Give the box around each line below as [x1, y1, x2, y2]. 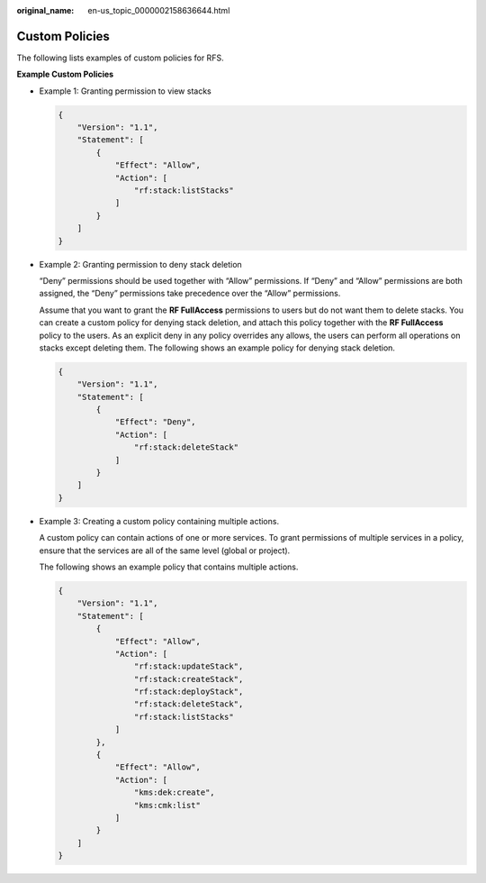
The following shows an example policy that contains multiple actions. [39, 561, 299, 572]
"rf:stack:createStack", [133, 674, 244, 684]
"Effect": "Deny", [114, 417, 197, 427]
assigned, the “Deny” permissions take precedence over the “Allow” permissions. [39, 288, 341, 299]
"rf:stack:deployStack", [133, 687, 244, 697]
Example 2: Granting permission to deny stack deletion [39, 259, 242, 269]
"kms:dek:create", [133, 787, 215, 797]
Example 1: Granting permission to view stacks [39, 86, 211, 96]
